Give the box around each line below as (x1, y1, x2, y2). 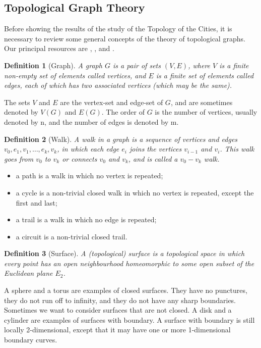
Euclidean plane (4, 268, 53, 278)
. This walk (220, 143, 254, 154)
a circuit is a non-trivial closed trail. (16, 231, 127, 241)
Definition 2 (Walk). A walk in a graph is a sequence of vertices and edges (4, 133, 238, 144)
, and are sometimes (170, 96, 233, 107)
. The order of (101, 107, 145, 117)
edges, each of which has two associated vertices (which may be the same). (4, 80, 232, 90)
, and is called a (128, 153, 178, 164)
